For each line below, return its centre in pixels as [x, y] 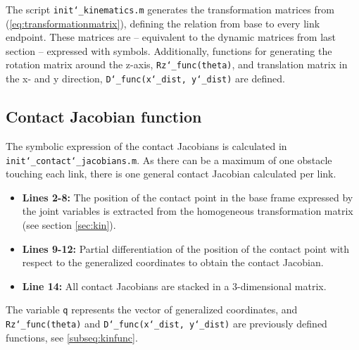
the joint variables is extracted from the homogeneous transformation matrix [188, 211]
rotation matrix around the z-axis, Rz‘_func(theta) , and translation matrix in [177, 64]
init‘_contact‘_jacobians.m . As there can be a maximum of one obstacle [169, 160]
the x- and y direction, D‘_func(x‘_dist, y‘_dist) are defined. [145, 79]
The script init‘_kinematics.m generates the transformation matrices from [170, 9]
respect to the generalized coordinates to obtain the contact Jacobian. [173, 262]
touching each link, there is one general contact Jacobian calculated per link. [171, 174]
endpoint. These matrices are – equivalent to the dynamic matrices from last [171, 37]
